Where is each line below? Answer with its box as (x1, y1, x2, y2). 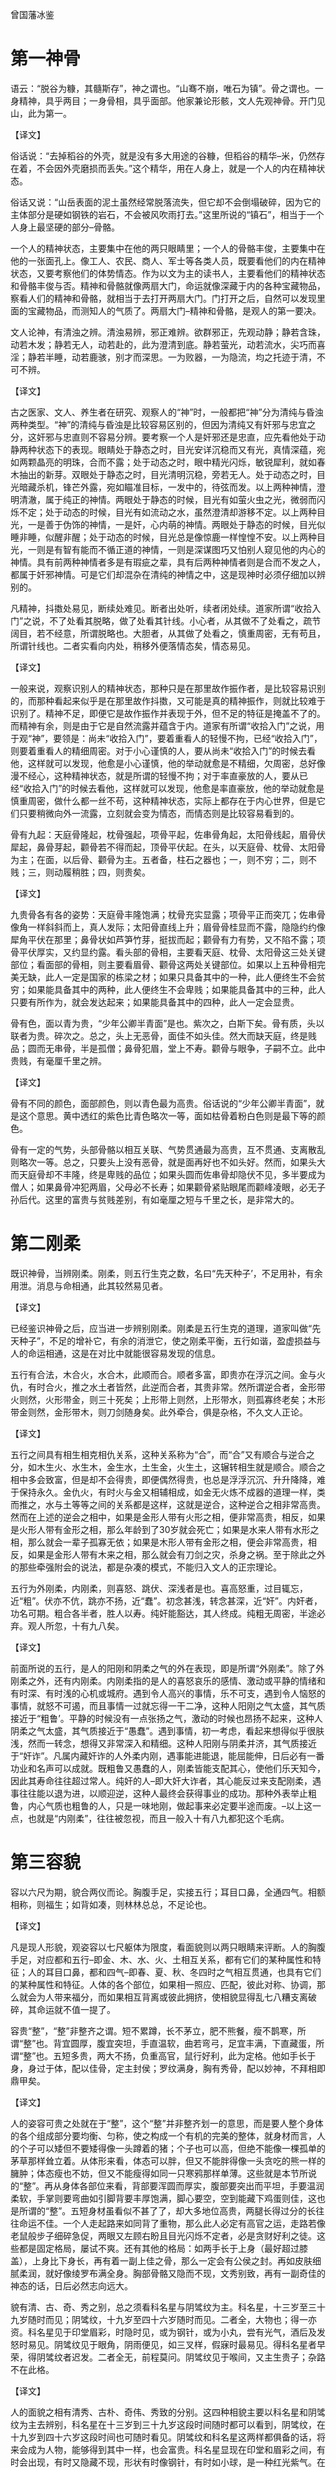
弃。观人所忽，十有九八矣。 (10, 1619, 125, 1632)
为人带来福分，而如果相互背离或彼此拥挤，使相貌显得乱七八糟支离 (36, 1991, 308, 2003)
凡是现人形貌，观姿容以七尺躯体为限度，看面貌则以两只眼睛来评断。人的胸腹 (10, 1941, 326, 1953)
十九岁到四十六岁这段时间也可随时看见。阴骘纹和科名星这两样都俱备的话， (10, 2431, 317, 2443)
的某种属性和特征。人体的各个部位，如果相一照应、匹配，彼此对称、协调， (10, 1978, 317, 1990)
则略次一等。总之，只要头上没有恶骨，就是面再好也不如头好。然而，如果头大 (10, 1156, 326, 1168)
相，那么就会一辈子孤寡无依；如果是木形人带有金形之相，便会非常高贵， (10, 1536, 308, 1548)
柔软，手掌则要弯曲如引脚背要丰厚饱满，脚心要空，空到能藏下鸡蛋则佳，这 (10, 2192, 317, 2204)
